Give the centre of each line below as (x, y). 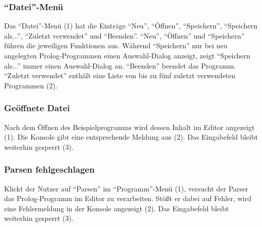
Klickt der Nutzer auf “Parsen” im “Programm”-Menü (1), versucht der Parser (126, 188)
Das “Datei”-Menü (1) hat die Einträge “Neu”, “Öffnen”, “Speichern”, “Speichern (131, 26)
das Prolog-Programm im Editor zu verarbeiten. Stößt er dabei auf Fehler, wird (128, 198)
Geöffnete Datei (37, 108)
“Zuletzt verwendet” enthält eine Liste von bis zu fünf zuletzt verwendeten (120, 75)
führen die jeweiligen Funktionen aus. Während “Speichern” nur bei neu (116, 45)
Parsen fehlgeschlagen (49, 169)
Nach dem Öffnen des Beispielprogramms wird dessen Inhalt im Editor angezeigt (129, 127)
